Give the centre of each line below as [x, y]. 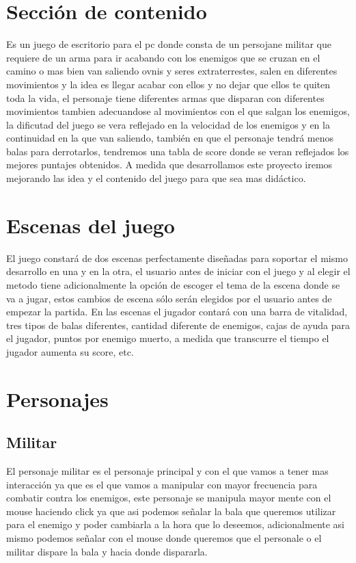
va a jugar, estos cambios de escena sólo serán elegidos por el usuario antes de [169, 298]
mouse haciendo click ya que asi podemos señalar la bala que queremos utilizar [171, 511]
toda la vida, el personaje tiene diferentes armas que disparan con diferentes [165, 97]
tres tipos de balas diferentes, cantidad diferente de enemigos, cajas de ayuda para [178, 325]
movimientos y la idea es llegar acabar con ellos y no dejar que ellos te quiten [168, 84]
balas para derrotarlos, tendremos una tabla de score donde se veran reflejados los [178, 151]
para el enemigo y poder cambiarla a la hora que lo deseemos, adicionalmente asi [176, 524]
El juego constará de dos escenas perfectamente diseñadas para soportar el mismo [177, 258]
